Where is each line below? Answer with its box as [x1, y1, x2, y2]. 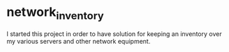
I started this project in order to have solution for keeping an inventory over [6, 29, 222, 38]
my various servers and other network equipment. [6, 37, 151, 45]
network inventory [6, 4, 104, 22]
